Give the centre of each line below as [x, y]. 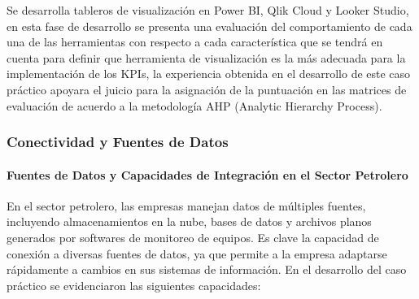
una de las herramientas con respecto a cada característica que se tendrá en [195, 42]
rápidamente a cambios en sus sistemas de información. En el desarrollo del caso [207, 269]
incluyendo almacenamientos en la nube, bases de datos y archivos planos [189, 221]
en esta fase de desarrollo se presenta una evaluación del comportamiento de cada [209, 26]
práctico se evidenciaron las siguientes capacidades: [134, 285]
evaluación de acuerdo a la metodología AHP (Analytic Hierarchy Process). [194, 105]
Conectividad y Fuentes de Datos [118, 142]
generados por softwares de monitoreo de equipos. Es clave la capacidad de [193, 237]
